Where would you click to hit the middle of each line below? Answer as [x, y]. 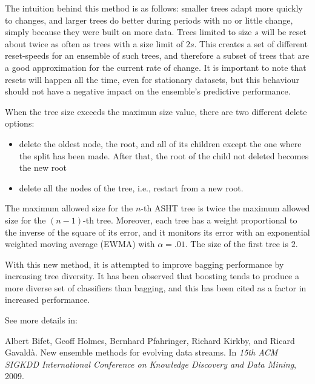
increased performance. [48, 300]
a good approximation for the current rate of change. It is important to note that [156, 67]
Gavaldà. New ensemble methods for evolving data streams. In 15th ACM [141, 352]
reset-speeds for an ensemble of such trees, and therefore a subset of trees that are [157, 55]
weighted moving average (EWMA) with [80, 244]
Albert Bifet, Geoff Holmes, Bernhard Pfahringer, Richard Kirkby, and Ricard [150, 340]
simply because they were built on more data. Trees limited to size [128, 32]
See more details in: [41, 320]
